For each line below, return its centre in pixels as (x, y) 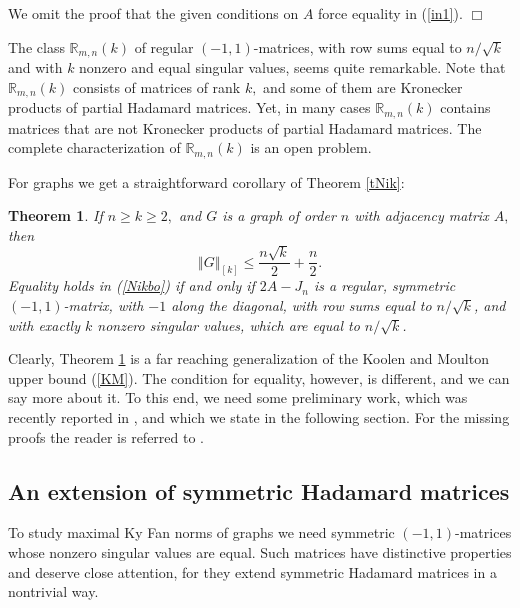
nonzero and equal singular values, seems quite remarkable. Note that (292, 67)
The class (36, 46)
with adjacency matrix (421, 215)
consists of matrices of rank (157, 86)
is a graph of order (279, 215)
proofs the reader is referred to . (106, 436)
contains (465, 107)
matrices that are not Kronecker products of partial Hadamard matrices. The (245, 127)
